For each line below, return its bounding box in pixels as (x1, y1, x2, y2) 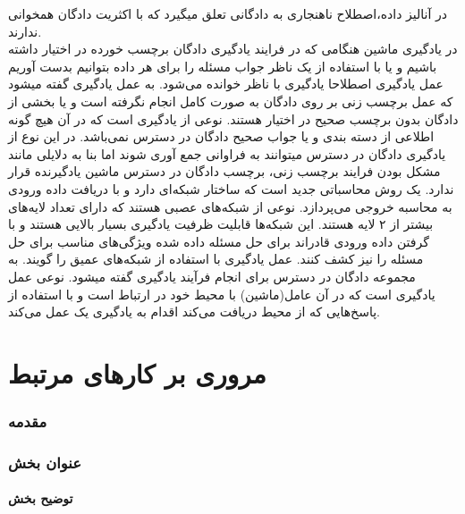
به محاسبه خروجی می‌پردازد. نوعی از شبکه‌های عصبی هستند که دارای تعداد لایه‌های (8, 197, 452, 215)
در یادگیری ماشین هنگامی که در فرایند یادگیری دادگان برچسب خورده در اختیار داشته (8, 39, 458, 58)
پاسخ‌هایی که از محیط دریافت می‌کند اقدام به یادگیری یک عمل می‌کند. (8, 302, 380, 321)
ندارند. (8, 21, 42, 40)
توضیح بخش (8, 489, 73, 508)
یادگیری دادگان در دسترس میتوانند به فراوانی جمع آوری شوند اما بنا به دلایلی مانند (8, 144, 446, 163)
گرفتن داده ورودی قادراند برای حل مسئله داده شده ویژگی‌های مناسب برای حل (8, 232, 429, 250)
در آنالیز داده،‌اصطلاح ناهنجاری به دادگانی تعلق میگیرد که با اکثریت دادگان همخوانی (8, 4, 447, 22)
